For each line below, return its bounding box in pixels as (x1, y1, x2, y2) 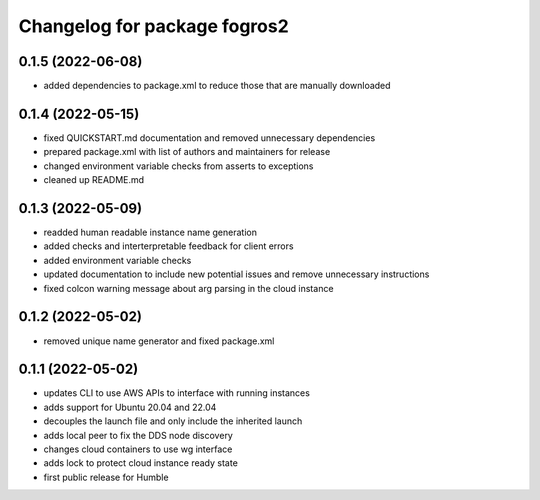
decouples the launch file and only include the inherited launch (43, 415, 303, 427)
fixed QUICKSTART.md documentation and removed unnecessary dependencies (43, 131, 376, 144)
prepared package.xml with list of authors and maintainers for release (43, 146, 331, 158)
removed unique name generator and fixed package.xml (43, 335, 275, 347)
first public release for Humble (43, 471, 169, 483)
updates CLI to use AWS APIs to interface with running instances (43, 387, 310, 399)
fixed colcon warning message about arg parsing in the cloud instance (43, 282, 334, 294)
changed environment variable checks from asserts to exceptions (43, 160, 314, 172)
